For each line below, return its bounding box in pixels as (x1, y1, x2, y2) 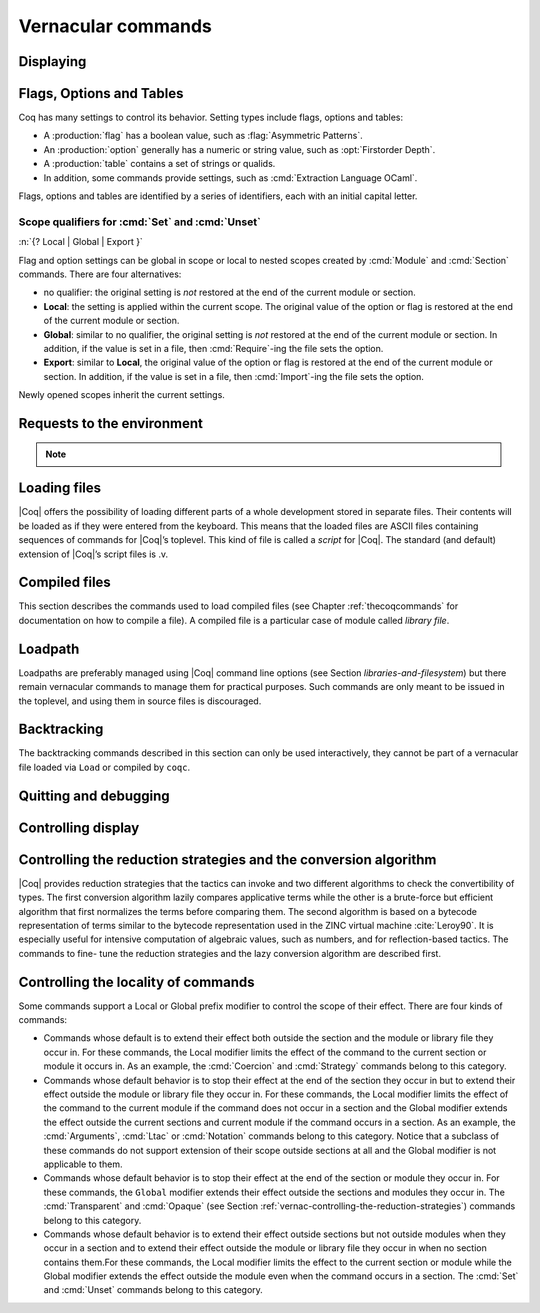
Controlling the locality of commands (18, 973, 255, 990)
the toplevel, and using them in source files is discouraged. (18, 695, 262, 707)
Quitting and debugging (18, 787, 170, 804)
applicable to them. (43, 1158, 123, 1170)
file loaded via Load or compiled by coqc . (18, 761, 190, 773)
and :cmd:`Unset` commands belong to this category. (43, 1284, 264, 1296)
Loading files (18, 480, 102, 497)
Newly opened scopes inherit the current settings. (18, 389, 225, 401)
